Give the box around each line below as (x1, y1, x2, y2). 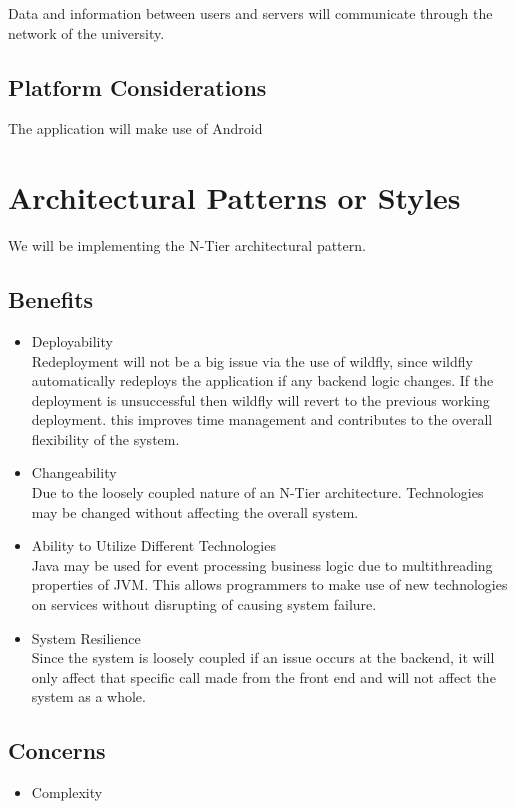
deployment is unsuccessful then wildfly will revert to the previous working (31, 389, 490, 410)
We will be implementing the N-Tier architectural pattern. (8, 235, 366, 256)
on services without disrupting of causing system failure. (31, 594, 377, 615)
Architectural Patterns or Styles (8, 177, 461, 218)
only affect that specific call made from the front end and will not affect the (31, 666, 496, 687)
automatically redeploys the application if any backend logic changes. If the (31, 370, 494, 391)
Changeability (31, 462, 117, 483)
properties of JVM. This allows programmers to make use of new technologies (31, 574, 508, 595)
